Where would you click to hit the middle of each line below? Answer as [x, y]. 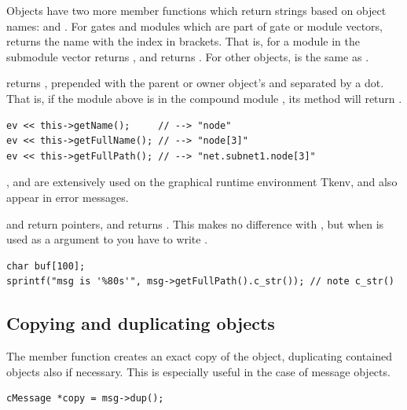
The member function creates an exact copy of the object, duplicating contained [199, 356]
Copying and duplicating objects [141, 323]
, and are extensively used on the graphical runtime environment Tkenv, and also [202, 182]
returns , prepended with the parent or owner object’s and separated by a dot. [195, 83]
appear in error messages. [68, 197]
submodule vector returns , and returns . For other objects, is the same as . [188, 56]
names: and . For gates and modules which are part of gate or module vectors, [195, 26]
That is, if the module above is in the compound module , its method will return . [204, 98]
